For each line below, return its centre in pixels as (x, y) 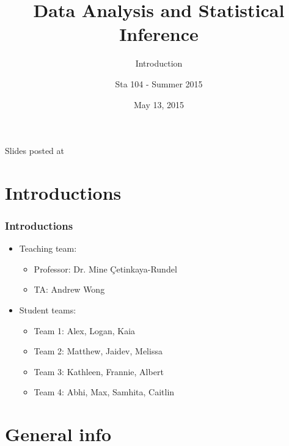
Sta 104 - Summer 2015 (159, 83)
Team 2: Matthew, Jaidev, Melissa (98, 351)
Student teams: (48, 310)
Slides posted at (35, 151)
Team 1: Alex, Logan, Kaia (85, 330)
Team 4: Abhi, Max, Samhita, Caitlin (104, 392)
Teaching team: (48, 248)
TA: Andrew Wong (69, 289)
